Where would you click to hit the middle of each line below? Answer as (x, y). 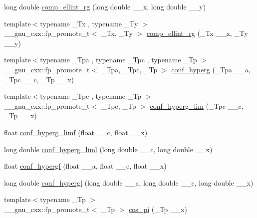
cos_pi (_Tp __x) (158, 209)
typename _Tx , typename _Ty (89, 23)
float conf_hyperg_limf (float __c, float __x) (76, 132)
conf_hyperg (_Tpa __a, (211, 69)
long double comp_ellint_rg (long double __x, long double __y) (105, 6)
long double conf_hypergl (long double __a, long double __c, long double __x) (129, 182)
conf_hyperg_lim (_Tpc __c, (197, 106)
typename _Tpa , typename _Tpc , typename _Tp (119, 60)
